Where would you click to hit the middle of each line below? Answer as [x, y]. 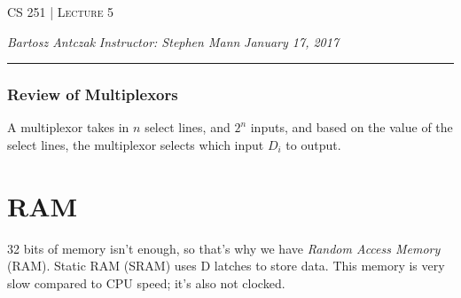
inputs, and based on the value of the [352, 127]
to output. [313, 145]
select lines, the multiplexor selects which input [136, 145]
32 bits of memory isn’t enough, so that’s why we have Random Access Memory [224, 248]
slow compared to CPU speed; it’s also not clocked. [146, 282]
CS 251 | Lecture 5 [61, 12]
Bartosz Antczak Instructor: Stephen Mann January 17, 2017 [173, 41]
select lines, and [188, 127]
